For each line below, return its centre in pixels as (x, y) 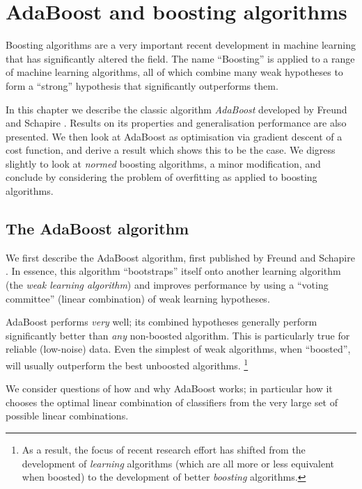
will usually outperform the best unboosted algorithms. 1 (127, 364)
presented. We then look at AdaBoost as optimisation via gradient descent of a (174, 136)
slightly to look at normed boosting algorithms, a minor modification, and (163, 163)
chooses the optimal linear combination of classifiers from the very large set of (172, 402)
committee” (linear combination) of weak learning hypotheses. (138, 298)
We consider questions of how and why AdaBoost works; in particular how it (169, 388)
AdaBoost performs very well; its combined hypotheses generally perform (162, 322)
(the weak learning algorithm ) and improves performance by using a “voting (167, 285)
